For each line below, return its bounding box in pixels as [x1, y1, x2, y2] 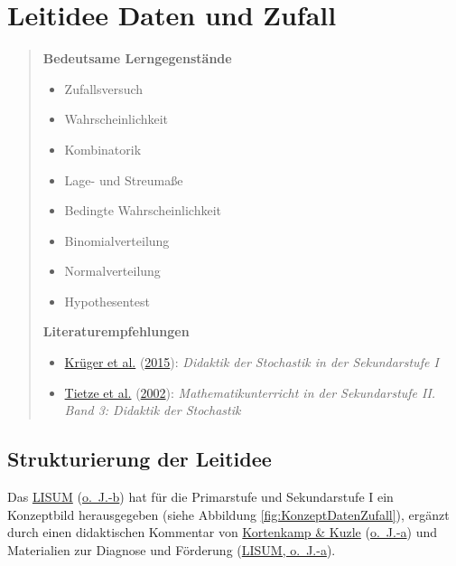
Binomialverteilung [64, 231, 170, 250]
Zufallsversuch [64, 79, 144, 98]
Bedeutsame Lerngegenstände [42, 49, 232, 68]
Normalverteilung [64, 261, 161, 280]
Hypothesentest [64, 291, 150, 310]
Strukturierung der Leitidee [7, 445, 272, 473]
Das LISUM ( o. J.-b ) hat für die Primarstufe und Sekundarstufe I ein [7, 487, 394, 506]
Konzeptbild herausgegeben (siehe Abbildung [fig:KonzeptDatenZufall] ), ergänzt [7, 505, 450, 524]
